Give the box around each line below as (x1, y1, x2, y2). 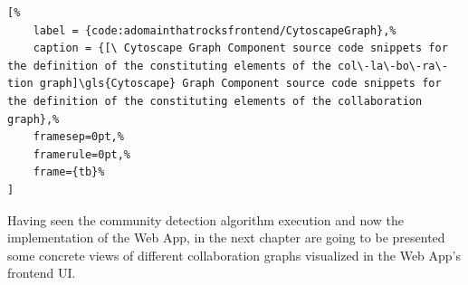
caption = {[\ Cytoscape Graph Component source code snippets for (33, 42, 448, 55)
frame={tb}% (33, 166, 105, 179)
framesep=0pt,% (33, 130, 124, 144)
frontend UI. (7, 263, 76, 282)
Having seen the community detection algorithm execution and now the (7, 210, 404, 229)
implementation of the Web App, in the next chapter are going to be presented (7, 228, 445, 247)
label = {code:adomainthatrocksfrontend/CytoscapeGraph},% (33, 24, 396, 37)
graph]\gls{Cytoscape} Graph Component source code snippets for (39, 77, 442, 90)
